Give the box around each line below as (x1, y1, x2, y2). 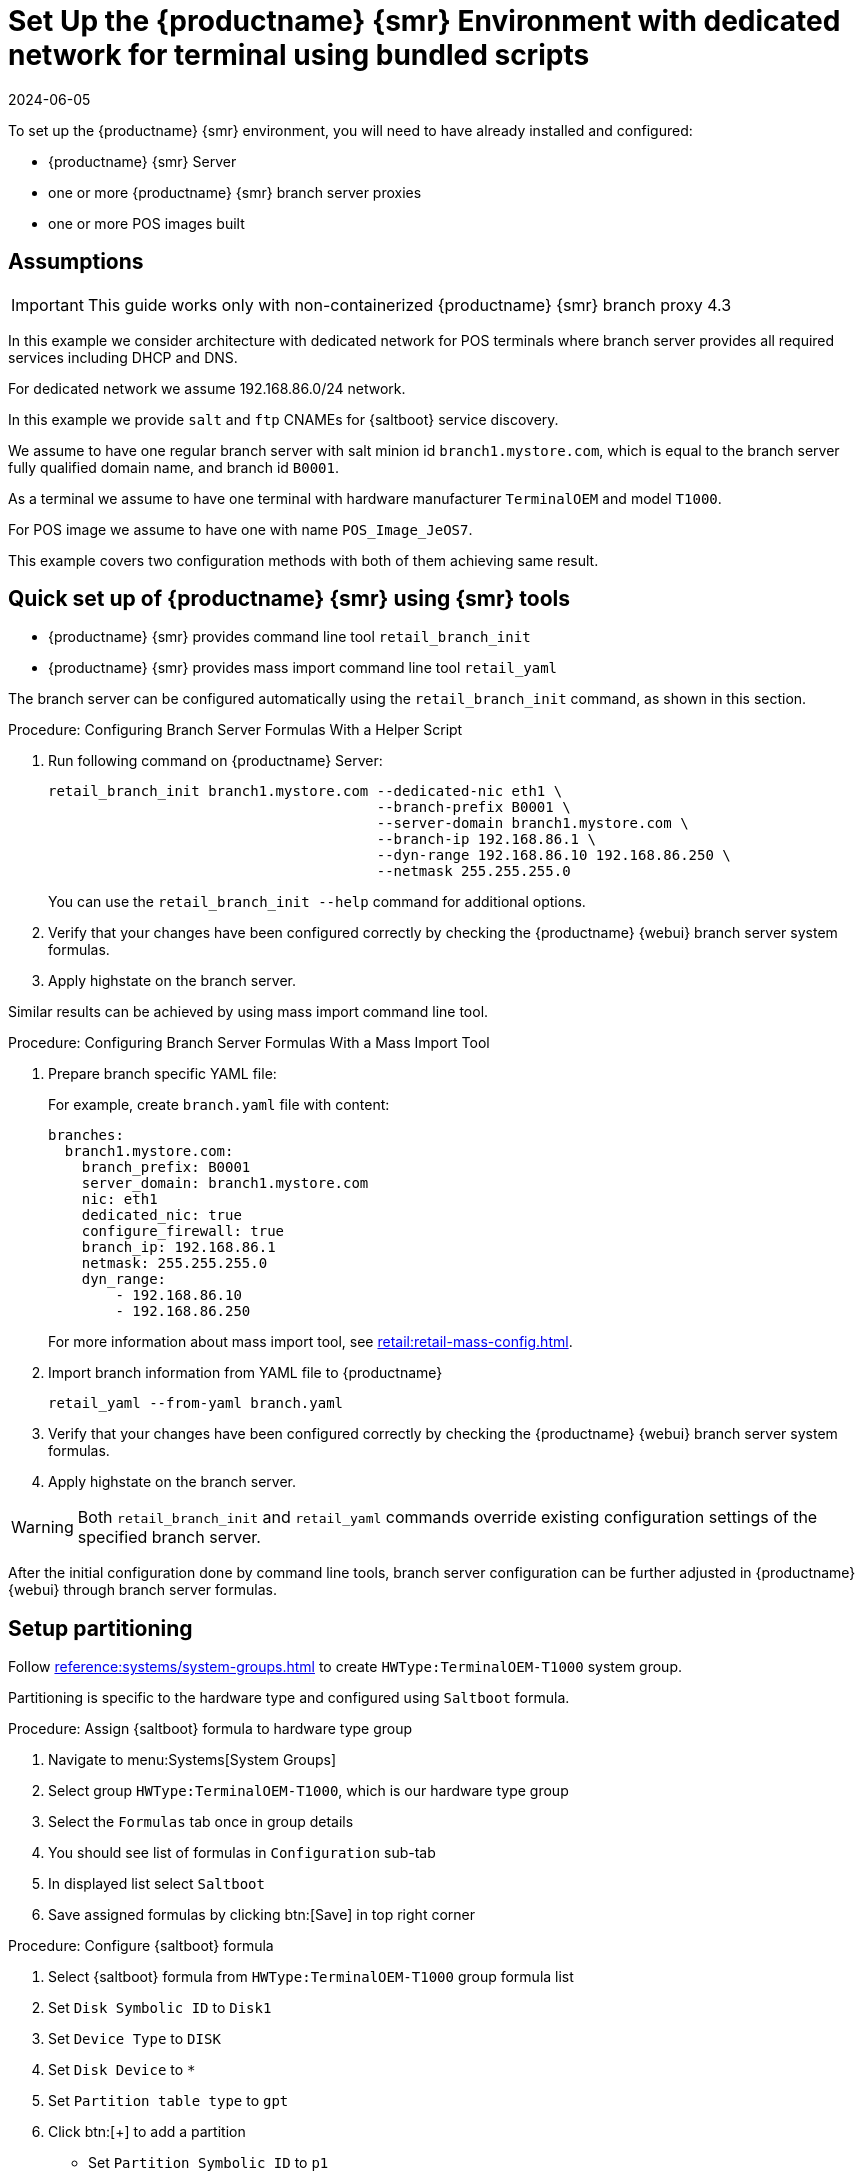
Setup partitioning (8, 1615, 193, 1641)
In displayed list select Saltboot (48, 1875, 265, 1893)
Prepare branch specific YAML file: (48, 1065, 277, 1083)
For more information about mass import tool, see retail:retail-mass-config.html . (48, 1333, 573, 1351)
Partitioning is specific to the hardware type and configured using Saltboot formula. (8, 1689, 570, 1707)
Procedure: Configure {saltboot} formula (8, 1937, 274, 1955)
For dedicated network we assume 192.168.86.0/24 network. (8, 379, 406, 397)
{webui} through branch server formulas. (8, 1581, 277, 1599)
